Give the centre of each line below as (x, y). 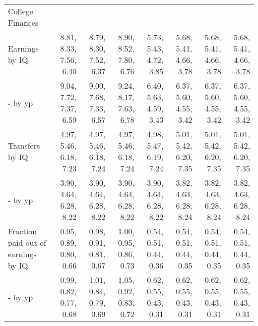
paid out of (27, 243)
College (21, 11)
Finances (23, 23)
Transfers (24, 145)
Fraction (23, 231)
